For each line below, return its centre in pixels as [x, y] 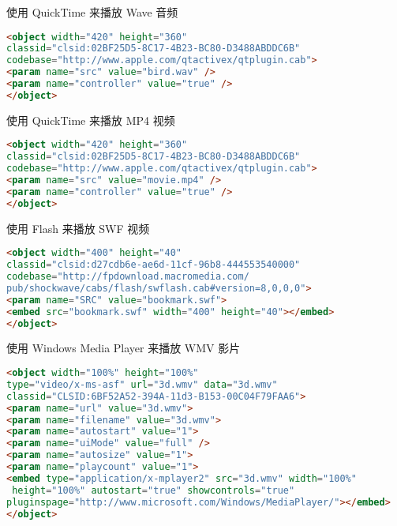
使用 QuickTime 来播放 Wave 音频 [92, 12]
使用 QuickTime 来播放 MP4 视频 [91, 120]
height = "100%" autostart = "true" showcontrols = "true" [154, 490]
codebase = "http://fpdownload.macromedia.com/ [128, 277]
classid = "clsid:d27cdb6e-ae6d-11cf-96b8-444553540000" [154, 265]
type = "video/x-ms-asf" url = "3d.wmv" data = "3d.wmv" [142, 384]
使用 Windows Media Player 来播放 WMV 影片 [124, 348]
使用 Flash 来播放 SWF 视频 [78, 228]
